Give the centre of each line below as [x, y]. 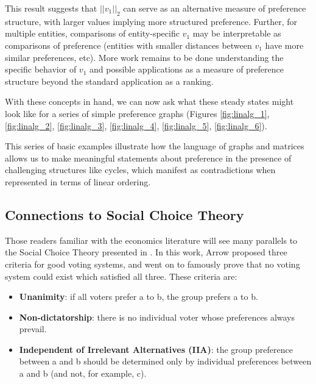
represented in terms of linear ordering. [78, 181]
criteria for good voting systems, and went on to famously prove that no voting [153, 264]
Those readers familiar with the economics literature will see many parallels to [151, 240]
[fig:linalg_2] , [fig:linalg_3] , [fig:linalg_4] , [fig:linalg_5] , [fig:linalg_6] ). [136, 125]
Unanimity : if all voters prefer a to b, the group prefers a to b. [139, 297]
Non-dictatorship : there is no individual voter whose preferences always [157, 317]
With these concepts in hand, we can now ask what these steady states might [149, 101]
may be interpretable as [237, 33]
